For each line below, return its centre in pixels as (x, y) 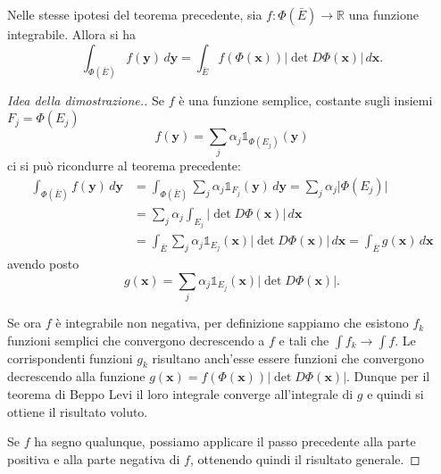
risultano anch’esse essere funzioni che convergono (288, 358)
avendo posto (43, 264)
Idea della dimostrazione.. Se (86, 100)
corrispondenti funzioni (70, 358)
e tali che (304, 340)
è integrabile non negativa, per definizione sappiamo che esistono (232, 323)
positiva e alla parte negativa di (94, 458)
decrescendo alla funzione (76, 376)
